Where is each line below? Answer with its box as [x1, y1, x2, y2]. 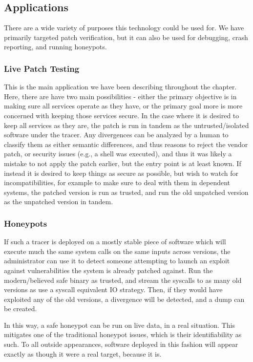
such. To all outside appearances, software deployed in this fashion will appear [4, 339, 238, 349]
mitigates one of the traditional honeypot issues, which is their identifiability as [4, 329, 242, 340]
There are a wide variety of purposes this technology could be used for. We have [4, 22, 244, 33]
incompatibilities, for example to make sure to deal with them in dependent [4, 177, 231, 188]
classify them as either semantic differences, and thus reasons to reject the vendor [4, 139, 248, 149]
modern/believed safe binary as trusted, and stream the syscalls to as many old [4, 275, 242, 285]
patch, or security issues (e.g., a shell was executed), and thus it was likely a [4, 149, 232, 159]
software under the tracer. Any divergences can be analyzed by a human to [4, 129, 229, 140]
